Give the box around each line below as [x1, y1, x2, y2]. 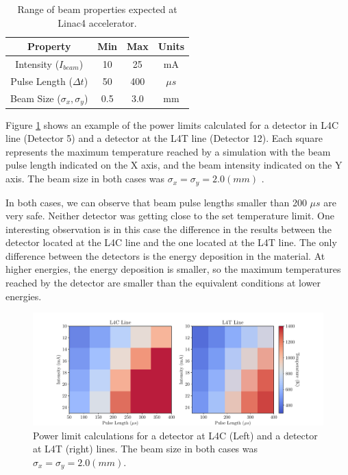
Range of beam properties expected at [17, 2, 177, 16]
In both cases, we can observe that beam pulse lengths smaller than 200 [5, 195, 307, 209]
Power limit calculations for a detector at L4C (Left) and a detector [33, 428, 318, 442]
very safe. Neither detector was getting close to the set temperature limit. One [5, 208, 334, 223]
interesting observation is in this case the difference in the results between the [5, 221, 332, 236]
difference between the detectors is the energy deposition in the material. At [5, 248, 325, 263]
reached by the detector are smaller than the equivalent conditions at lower [5, 276, 321, 290]
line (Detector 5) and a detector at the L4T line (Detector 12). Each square [5, 131, 323, 145]
